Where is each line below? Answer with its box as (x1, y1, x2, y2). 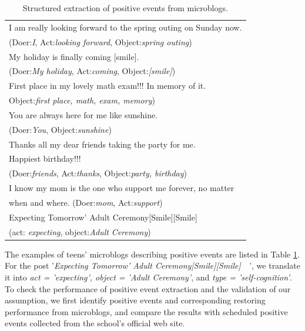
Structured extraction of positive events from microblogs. (22, 2, 228, 14)
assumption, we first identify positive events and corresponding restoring (5, 294, 266, 306)
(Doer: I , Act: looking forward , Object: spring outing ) (9, 35, 192, 48)
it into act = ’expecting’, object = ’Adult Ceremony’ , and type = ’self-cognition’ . (5, 270, 292, 283)
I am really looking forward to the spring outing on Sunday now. (9, 21, 242, 33)
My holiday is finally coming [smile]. (9, 50, 139, 62)
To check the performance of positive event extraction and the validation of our (5, 282, 291, 295)
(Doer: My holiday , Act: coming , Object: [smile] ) (9, 65, 176, 77)
